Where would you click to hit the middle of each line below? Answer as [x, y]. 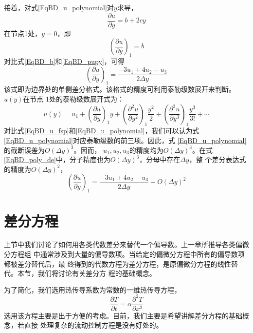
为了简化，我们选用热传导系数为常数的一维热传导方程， [92, 289]
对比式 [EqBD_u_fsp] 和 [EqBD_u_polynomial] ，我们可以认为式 [102, 131]
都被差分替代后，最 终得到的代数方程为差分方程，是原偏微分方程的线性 [117, 263]
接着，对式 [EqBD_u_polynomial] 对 [59, 7]
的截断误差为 [24, 150]
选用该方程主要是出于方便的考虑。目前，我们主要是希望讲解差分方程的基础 [123, 315]
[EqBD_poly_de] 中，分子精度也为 [57, 159]
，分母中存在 [160, 159]
